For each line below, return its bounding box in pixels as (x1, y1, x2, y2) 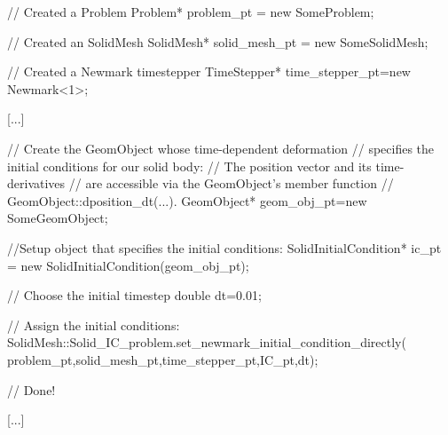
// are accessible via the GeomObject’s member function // (68, 174, 394, 193)
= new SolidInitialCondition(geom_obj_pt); (7, 256, 249, 274)
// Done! (7, 380, 56, 399)
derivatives (7, 174, 66, 193)
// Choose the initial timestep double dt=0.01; (7, 286, 262, 304)
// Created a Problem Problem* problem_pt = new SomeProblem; (7, 3, 374, 20)
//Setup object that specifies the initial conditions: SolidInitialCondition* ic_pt (7, 238, 442, 257)
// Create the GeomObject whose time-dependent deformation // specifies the (7, 138, 435, 157)
